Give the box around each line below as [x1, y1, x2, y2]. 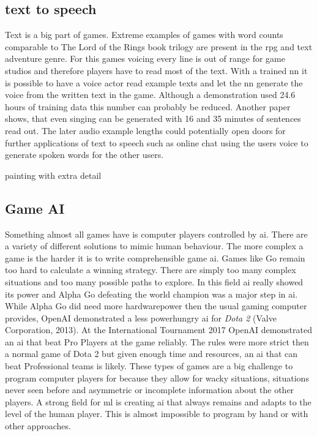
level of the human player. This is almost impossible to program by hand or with [5, 407, 308, 420]
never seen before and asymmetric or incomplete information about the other [5, 383, 294, 396]
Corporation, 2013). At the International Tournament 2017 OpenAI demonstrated [5, 323, 312, 336]
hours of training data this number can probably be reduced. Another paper [5, 100, 291, 113]
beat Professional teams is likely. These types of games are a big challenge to [5, 359, 293, 372]
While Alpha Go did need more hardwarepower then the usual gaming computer [5, 299, 307, 312]
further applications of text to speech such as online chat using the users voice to [5, 136, 308, 149]
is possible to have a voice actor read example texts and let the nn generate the [5, 76, 303, 89]
